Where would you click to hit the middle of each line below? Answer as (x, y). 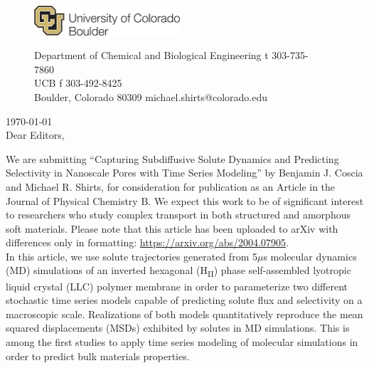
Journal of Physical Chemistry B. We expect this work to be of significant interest (185, 200)
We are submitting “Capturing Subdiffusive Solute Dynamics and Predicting (172, 158)
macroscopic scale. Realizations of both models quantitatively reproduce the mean (184, 314)
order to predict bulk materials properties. (98, 356)
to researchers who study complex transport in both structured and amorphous (178, 215)
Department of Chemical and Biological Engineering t (151, 55)
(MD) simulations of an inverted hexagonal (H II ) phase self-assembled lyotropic (178, 271)
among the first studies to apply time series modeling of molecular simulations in (182, 341)
